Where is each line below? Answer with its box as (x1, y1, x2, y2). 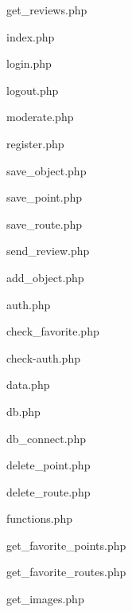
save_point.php (6, 189, 82, 206)
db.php (6, 402, 41, 419)
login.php (6, 55, 52, 72)
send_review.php (6, 242, 90, 259)
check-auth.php (6, 349, 80, 366)
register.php (6, 135, 64, 151)
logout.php (6, 81, 59, 98)
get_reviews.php (6, 2, 87, 18)
